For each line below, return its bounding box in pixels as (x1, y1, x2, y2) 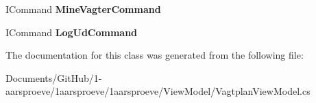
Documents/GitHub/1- (5, 70, 102, 85)
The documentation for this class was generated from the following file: (5, 48, 304, 62)
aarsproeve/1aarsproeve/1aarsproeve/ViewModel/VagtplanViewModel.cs (5, 84, 311, 98)
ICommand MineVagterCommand (5, 2, 161, 16)
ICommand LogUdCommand (5, 25, 138, 39)
